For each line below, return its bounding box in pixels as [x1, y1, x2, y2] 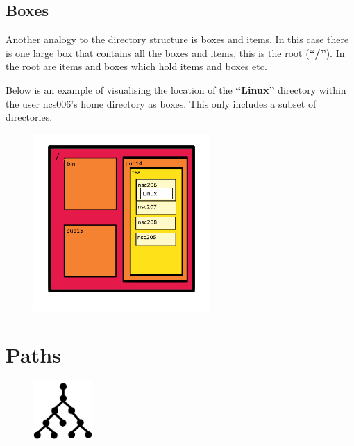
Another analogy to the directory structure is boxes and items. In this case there [6, 32, 349, 47]
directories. [6, 110, 53, 124]
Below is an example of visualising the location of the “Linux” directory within [6, 82, 346, 97]
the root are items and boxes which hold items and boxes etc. [6, 59, 267, 74]
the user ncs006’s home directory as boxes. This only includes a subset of [6, 96, 317, 110]
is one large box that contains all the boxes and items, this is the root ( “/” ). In [6, 45, 345, 60]
